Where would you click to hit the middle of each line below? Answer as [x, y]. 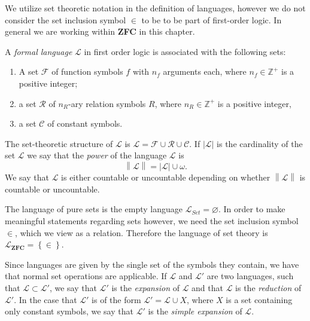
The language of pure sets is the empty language [94, 209]
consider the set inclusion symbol [66, 19]
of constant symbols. [85, 123]
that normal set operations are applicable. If [86, 276]
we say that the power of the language [97, 155]
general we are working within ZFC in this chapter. [100, 31]
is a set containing [259, 299]
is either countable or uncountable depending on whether [166, 177]
